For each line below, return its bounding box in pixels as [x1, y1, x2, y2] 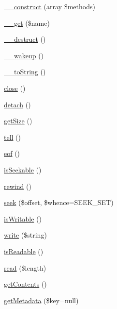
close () [4, 83, 26, 93]
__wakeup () [4, 50, 44, 60]
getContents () [4, 279, 47, 289]
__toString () [4, 67, 46, 77]
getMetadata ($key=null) [4, 295, 79, 305]
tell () [4, 132, 21, 142]
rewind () [4, 181, 31, 191]
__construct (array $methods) [4, 1, 95, 11]
